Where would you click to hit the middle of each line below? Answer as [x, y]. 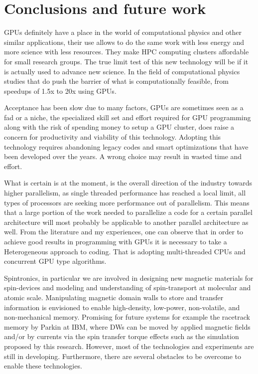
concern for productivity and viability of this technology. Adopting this [113, 137]
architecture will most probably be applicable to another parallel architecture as [126, 222]
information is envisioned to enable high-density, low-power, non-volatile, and [122, 307]
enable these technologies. [43, 366]
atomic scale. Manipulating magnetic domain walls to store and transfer [114, 297]
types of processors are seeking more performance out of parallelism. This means [127, 202]
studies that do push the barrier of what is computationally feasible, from [116, 81]
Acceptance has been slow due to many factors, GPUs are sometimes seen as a [124, 107]
